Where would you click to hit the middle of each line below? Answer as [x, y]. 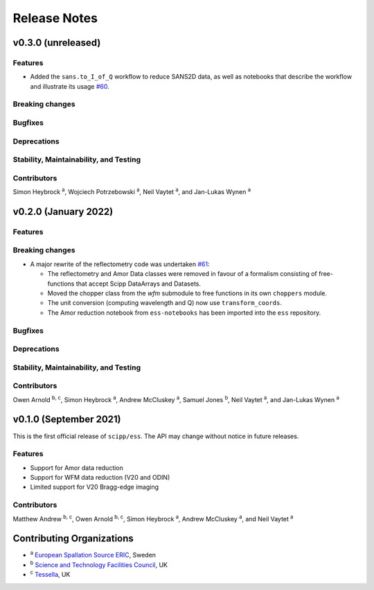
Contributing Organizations [73, 538]
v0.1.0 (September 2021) [67, 419]
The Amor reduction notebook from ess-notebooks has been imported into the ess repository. [184, 313]
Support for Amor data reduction [77, 467]
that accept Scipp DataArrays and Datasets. [138, 284]
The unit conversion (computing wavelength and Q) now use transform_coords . [164, 303]
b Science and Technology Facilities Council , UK [99, 564]
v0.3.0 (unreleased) [57, 43]
